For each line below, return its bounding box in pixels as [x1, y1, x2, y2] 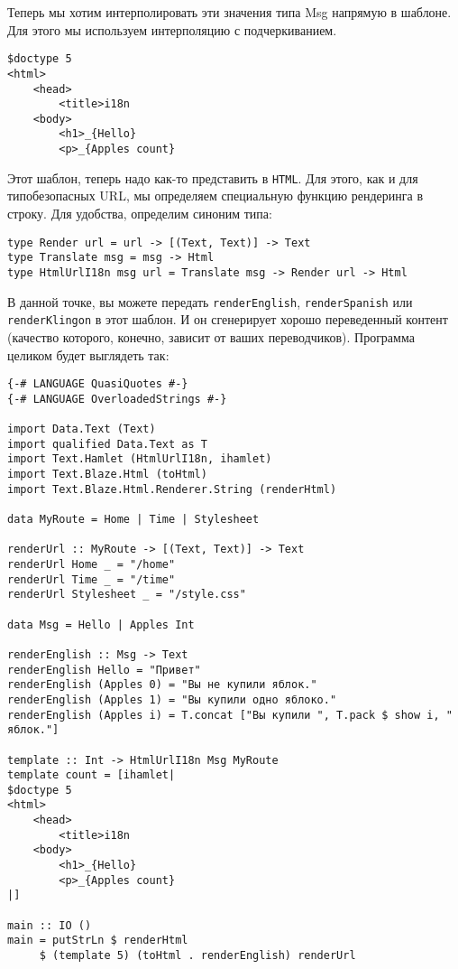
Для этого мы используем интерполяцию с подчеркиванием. [7, 20, 337, 39]
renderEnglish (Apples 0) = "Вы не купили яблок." [7, 678, 317, 692]
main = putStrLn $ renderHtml [7, 934, 188, 947]
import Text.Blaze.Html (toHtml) [7, 468, 207, 481]
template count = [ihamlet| [7, 769, 176, 782]
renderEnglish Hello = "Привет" [7, 663, 201, 676]
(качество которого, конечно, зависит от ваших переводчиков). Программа [7, 327, 415, 346]
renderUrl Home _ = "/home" [7, 557, 176, 571]
